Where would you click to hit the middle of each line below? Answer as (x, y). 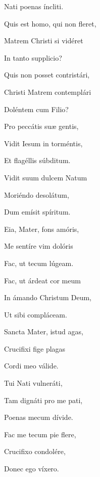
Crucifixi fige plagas (35, 348)
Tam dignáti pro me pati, (43, 400)
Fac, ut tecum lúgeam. (39, 263)
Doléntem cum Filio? (36, 109)
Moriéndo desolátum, (37, 194)
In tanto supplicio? (33, 57)
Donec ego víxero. (32, 469)
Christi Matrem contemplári (48, 91)
